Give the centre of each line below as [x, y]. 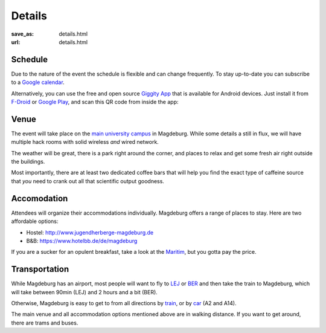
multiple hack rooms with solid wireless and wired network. [85, 142]
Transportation [40, 269]
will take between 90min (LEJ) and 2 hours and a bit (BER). [85, 292]
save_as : [23, 34]
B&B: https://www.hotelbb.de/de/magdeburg [82, 241]
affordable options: [35, 221]
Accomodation [40, 199]
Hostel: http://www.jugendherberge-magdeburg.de [90, 232]
